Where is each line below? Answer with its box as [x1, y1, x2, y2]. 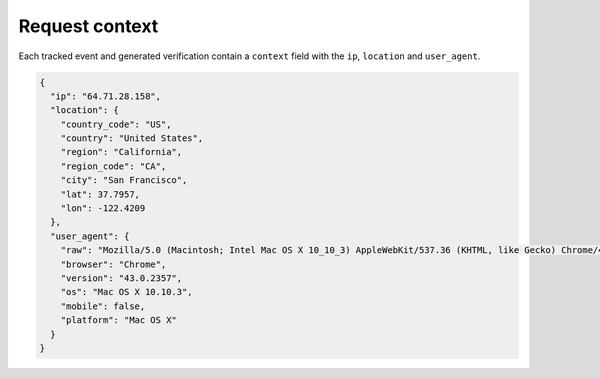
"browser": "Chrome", [60, 258, 167, 270]
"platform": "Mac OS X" [60, 315, 177, 326]
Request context [18, 15, 159, 37]
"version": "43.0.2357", [60, 273, 183, 284]
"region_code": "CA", [60, 160, 167, 172]
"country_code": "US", [60, 118, 172, 130]
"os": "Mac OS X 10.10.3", [60, 286, 194, 298]
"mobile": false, [60, 300, 146, 312]
